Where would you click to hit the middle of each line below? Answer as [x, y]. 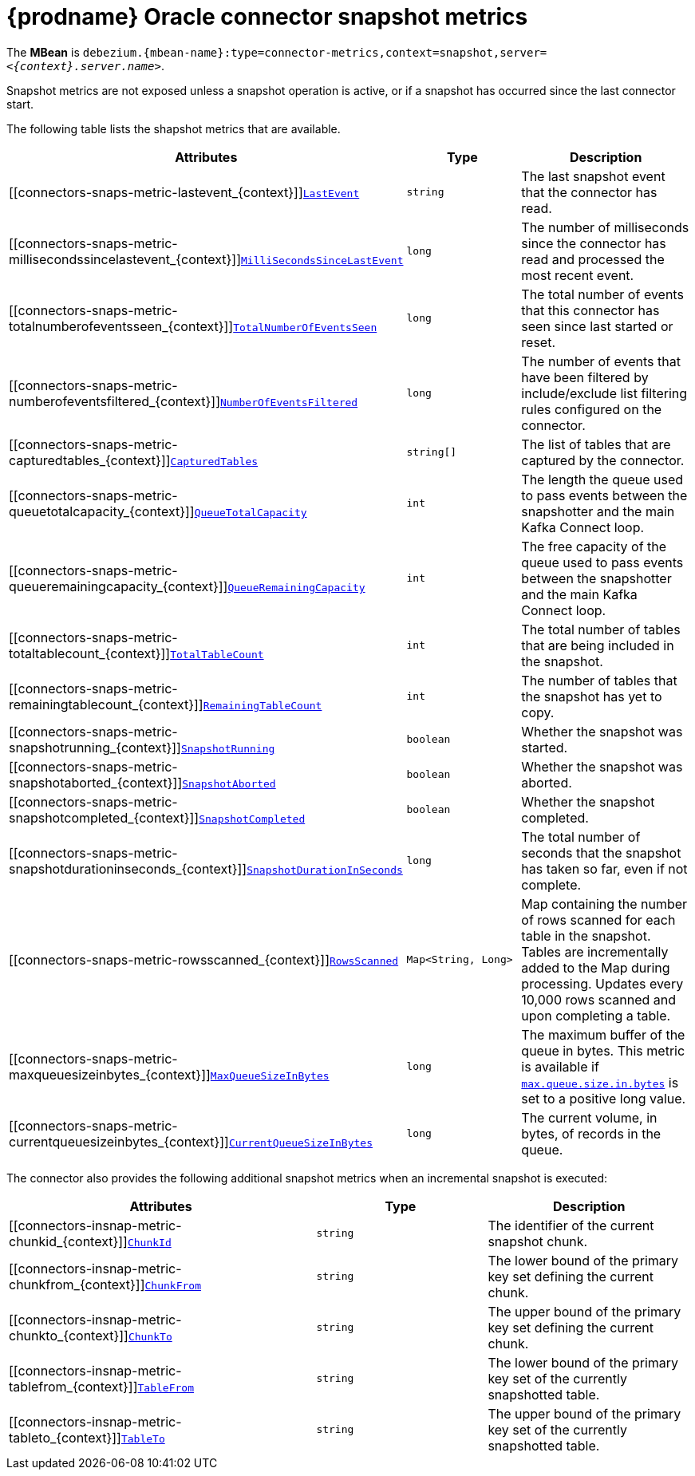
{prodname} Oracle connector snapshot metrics [267, 17]
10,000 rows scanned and [599, 999]
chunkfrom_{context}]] [77, 1284]
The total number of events [602, 294]
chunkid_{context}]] [68, 1241]
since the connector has [594, 243]
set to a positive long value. [604, 1098]
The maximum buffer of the [603, 1034]
